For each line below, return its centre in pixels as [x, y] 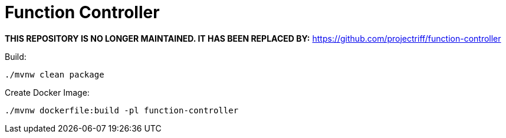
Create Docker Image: [47, 92]
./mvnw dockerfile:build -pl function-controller [122, 110]
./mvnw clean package [55, 74]
